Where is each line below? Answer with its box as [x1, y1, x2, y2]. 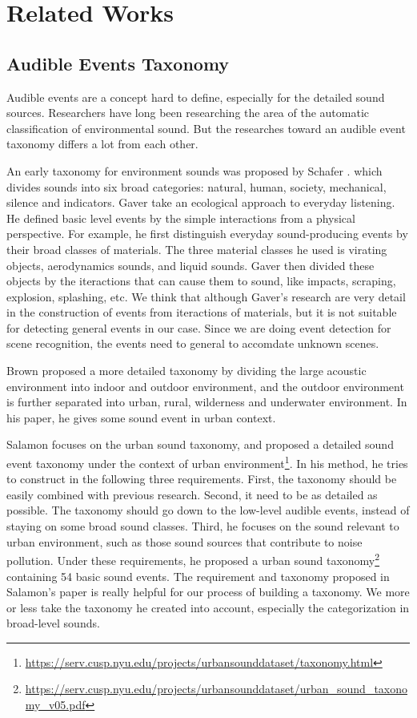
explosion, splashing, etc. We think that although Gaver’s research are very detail [6, 288, 406, 305]
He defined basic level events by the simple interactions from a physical [6, 209, 355, 226]
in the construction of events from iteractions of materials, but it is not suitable [6, 304, 397, 321]
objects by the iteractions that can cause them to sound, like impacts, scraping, [6, 272, 396, 289]
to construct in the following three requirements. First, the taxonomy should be [6, 470, 397, 487]
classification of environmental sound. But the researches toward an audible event [6, 119, 406, 136]
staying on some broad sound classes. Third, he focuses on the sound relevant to [6, 518, 399, 534]
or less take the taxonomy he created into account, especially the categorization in [6, 599, 410, 615]
